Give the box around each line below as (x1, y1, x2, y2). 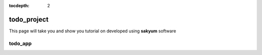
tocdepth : (9, 3, 30, 8)
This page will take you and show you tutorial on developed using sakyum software (9, 28, 177, 34)
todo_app (9, 40, 32, 47)
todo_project (9, 15, 49, 24)
